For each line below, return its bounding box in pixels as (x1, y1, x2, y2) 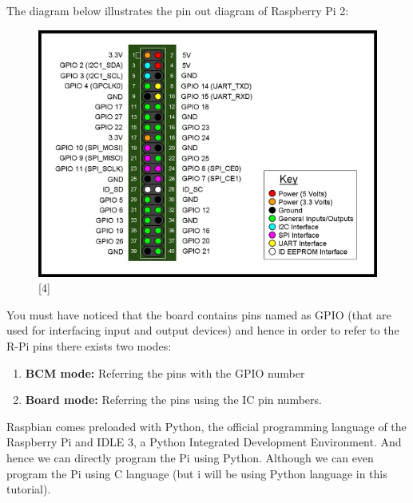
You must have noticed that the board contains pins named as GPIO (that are (6, 306, 391, 323)
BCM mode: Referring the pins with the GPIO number (25, 364, 305, 381)
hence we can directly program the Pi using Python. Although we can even (6, 449, 374, 465)
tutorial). (6, 481, 51, 497)
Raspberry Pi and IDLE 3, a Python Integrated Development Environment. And (6, 434, 402, 450)
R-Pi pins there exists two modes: (6, 338, 172, 354)
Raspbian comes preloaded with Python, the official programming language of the (6, 418, 407, 434)
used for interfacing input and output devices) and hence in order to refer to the (6, 322, 399, 339)
